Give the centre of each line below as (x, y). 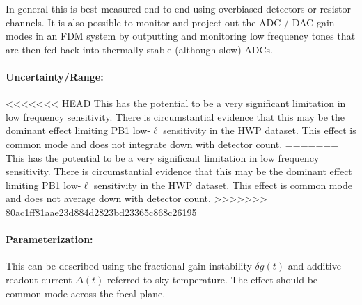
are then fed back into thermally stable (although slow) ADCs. (139, 49)
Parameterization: (49, 239)
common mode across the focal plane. (86, 293)
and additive (314, 266)
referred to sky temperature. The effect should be (212, 279)
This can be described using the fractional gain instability (129, 266)
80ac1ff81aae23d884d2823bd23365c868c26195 (101, 212)
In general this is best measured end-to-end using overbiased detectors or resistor (178, 8)
